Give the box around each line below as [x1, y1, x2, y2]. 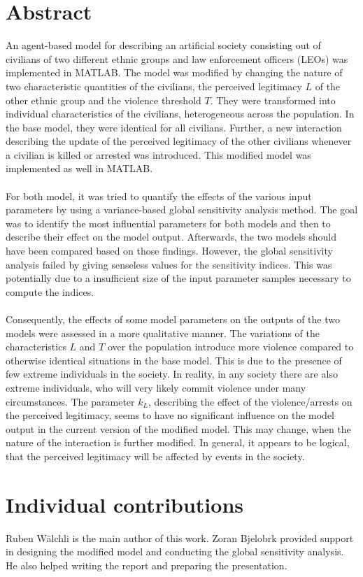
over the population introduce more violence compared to [107, 339, 354, 354]
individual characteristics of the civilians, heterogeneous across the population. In [6, 106, 355, 121]
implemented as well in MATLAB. [6, 161, 153, 176]
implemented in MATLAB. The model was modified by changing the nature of [6, 65, 343, 80]
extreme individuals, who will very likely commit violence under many [6, 380, 306, 394]
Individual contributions [6, 490, 244, 518]
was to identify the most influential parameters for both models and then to [6, 215, 331, 230]
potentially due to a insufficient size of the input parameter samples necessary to [6, 271, 351, 285]
